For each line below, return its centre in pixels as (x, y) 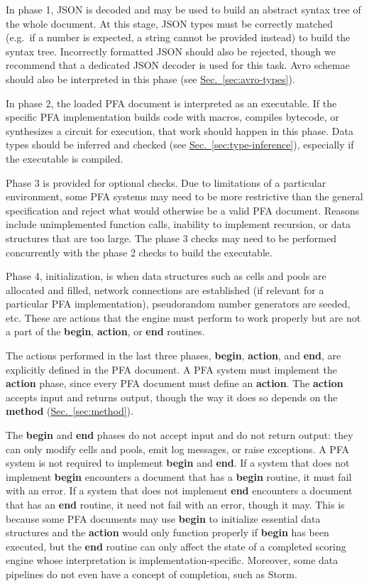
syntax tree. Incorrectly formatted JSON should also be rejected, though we (171, 51)
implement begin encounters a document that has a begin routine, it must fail (179, 476)
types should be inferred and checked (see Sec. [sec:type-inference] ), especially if (180, 145)
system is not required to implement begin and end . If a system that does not (178, 463)
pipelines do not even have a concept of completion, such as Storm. (152, 574)
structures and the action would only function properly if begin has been (167, 532)
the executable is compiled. (65, 158)
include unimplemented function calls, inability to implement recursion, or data (178, 224)
